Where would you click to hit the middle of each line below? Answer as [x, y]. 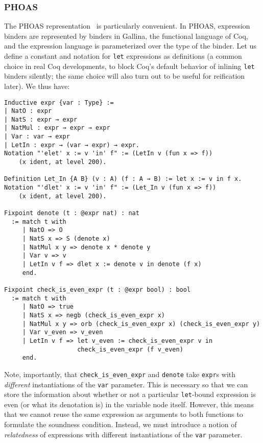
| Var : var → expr [37, 137]
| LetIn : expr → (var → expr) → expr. [72, 145]
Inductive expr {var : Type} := [59, 102]
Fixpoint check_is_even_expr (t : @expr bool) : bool [98, 289]
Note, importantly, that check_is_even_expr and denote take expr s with [120, 374]
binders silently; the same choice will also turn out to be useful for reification [125, 76]
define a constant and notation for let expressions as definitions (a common [123, 56]
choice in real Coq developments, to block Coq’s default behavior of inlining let [129, 66]
